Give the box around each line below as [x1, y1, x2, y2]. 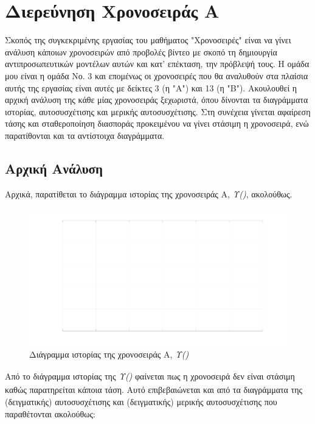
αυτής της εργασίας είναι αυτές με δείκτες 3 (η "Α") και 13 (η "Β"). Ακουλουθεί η [5, 81, 297, 94]
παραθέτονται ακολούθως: [5, 407, 95, 420]
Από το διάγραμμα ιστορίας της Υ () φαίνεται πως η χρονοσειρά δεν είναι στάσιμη [5, 370, 295, 383]
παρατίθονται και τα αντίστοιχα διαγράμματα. [5, 129, 165, 141]
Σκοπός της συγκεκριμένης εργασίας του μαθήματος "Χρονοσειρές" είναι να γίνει [5, 34, 291, 46]
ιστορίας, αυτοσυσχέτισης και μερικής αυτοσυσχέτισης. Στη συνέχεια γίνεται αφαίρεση [5, 105, 311, 118]
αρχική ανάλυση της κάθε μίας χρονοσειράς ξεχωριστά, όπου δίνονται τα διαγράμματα [5, 93, 308, 106]
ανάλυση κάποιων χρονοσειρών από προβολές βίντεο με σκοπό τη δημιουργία [5, 45, 277, 58]
